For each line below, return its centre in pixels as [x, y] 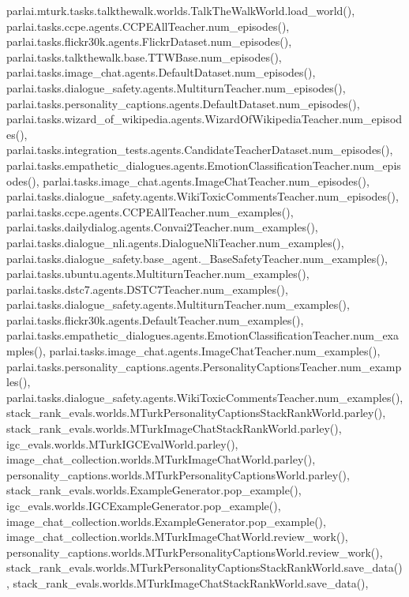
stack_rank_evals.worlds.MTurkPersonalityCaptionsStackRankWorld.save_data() [204, 567]
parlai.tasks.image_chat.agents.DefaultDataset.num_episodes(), [161, 72]
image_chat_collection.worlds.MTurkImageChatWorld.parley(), [161, 459]
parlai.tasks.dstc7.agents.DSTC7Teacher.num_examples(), [147, 289]
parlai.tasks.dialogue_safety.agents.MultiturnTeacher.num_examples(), [178, 304]
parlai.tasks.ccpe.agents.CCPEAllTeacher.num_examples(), [150, 211]
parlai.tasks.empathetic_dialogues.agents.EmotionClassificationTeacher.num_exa [203, 335]
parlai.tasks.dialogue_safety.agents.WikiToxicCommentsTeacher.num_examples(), [205, 397]
